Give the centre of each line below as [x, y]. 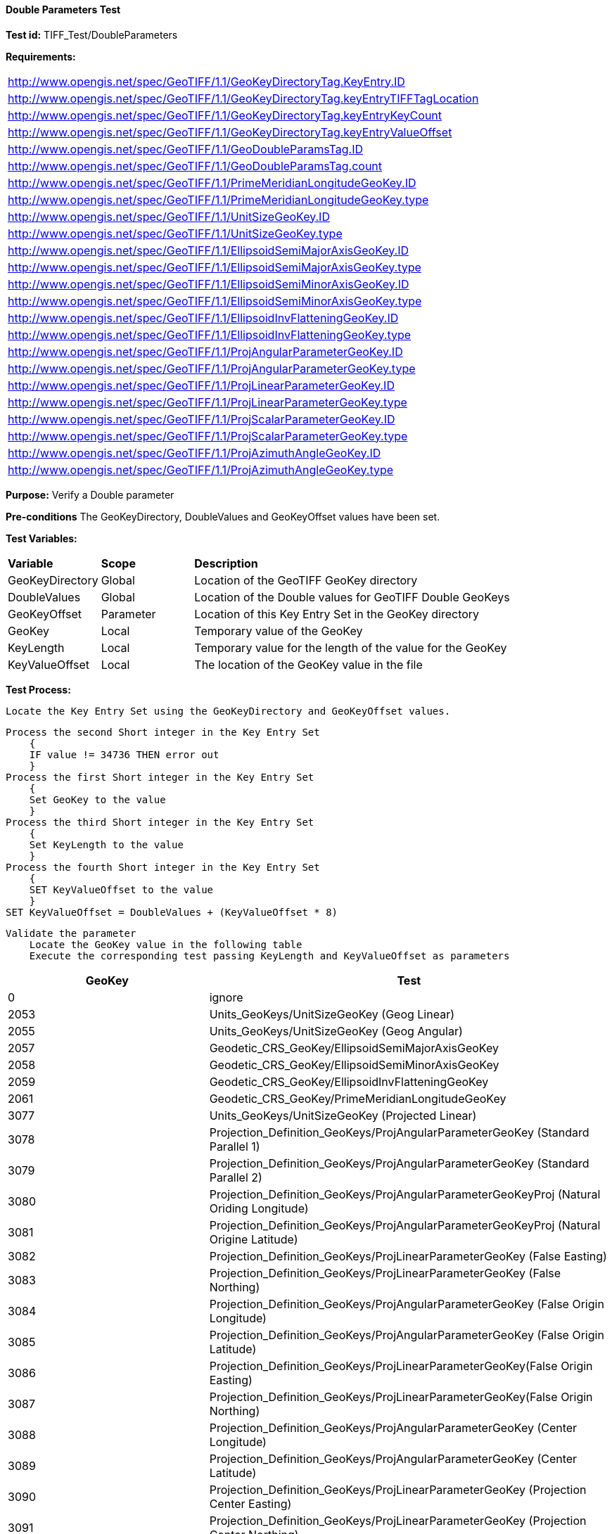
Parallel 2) [236, 1177]
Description [226, 563]
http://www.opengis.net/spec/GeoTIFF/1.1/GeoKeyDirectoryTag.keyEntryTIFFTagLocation [243, 98]
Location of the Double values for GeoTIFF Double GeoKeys [352, 597]
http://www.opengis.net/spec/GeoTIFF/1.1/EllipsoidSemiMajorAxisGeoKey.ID [209, 250]
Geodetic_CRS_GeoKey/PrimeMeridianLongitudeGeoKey [358, 1098]
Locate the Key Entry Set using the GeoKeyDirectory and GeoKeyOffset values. [228, 711]
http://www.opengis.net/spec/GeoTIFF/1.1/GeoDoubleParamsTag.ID [186, 149]
